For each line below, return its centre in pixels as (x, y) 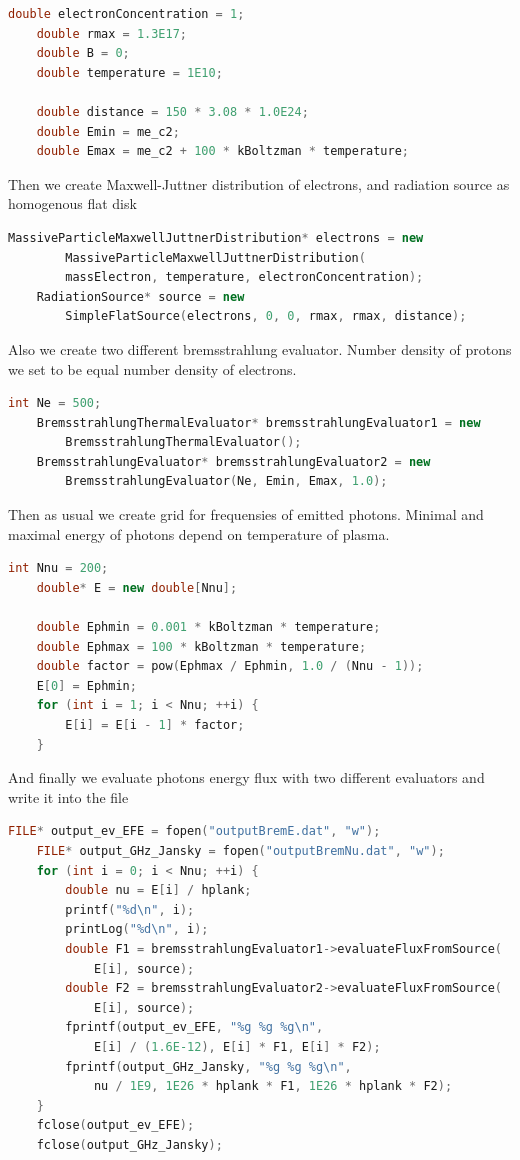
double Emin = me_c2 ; (108, 131)
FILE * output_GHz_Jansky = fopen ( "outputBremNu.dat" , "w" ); (240, 850)
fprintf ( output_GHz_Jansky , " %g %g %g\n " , (208, 1066)
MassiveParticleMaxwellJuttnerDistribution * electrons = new (216, 237)
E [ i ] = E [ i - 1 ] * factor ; (155, 725)
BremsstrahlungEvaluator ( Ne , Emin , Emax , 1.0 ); (226, 481)
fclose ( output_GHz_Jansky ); (129, 1144)
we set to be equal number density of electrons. (152, 368)
